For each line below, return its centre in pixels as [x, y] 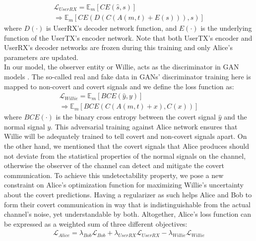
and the [235, 117]
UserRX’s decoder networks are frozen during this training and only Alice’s [118, 47]
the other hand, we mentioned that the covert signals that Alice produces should [127, 146]
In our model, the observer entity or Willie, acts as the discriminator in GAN [122, 67]
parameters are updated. [41, 57]
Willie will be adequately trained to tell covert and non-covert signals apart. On [126, 136]
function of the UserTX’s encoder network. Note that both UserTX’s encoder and [128, 37]
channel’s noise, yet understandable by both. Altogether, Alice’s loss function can [128, 214]
